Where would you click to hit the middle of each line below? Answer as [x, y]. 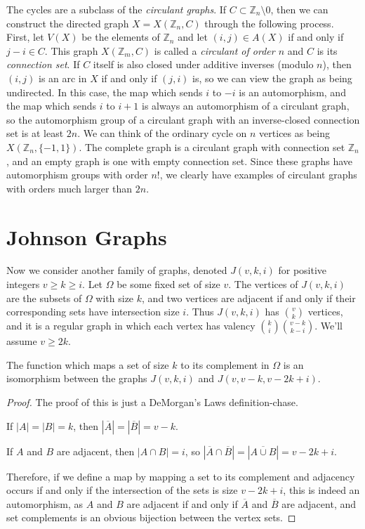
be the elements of [121, 37]
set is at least [35, 133]
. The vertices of [263, 284]
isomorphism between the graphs [77, 378]
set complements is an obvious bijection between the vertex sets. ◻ [151, 517]
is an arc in [62, 78]
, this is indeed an [321, 490]
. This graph [71, 50]
